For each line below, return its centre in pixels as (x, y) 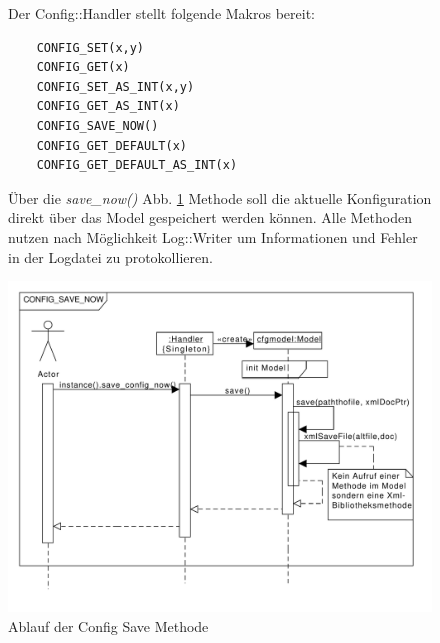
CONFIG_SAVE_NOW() (97, 125)
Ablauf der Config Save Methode (108, 625)
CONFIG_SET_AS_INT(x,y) (115, 86)
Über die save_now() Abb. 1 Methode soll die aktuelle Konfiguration (220, 197)
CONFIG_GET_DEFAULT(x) (111, 145)
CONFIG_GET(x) (83, 67)
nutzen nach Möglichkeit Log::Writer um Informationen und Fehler (213, 236)
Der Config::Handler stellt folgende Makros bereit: (161, 13)
